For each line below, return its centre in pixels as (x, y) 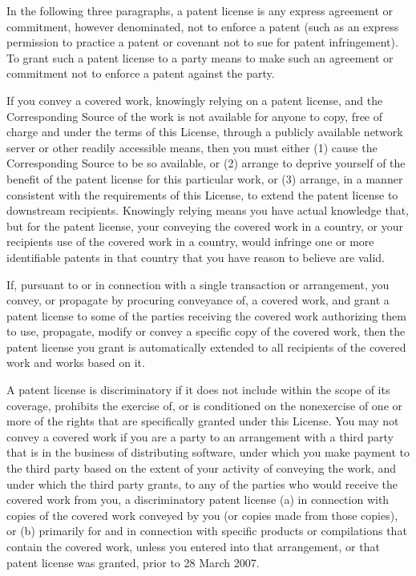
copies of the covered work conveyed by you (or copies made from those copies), (202, 515)
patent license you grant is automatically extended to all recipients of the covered (206, 346)
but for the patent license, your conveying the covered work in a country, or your (205, 226)
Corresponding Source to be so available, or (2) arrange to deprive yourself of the (206, 163)
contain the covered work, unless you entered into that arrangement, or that (193, 546)
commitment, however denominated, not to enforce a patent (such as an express (203, 26)
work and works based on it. (76, 363)
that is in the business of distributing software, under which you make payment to (208, 452)
